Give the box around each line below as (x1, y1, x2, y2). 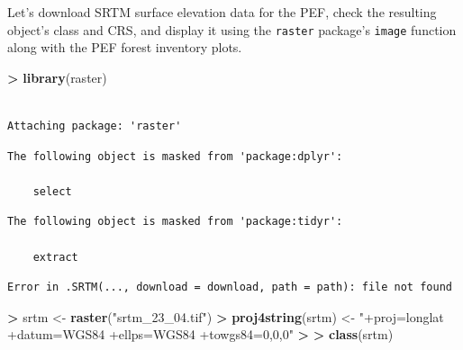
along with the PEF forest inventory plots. (7, 38, 242, 57)
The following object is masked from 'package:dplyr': (7, 149, 343, 163)
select (32, 184, 72, 198)
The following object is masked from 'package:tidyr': (7, 215, 343, 229)
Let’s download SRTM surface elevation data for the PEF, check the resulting (7, 3, 437, 21)
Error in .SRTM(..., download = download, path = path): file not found (7, 281, 452, 294)
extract (32, 250, 78, 264)
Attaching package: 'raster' (7, 120, 182, 133)
